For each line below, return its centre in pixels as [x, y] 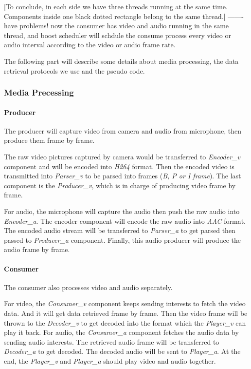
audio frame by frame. [37, 249]
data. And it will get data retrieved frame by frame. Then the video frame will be [126, 313]
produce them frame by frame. [49, 140]
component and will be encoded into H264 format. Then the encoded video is [119, 166]
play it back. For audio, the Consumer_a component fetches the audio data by [121, 332]
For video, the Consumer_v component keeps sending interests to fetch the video [125, 303]
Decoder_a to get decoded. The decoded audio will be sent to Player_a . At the [122, 351]
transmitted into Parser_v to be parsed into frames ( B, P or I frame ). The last [123, 176]
